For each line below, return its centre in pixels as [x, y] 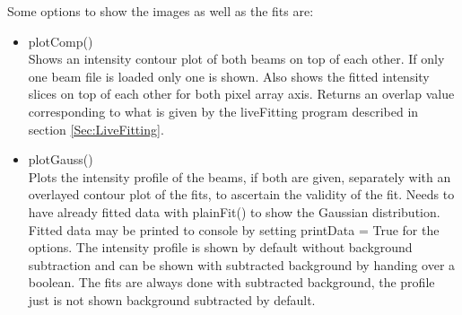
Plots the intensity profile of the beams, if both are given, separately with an [240, 176]
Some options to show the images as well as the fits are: [161, 11]
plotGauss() [61, 159]
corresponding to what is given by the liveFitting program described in [223, 111]
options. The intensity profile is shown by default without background [220, 247]
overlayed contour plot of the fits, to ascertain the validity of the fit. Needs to [241, 194]
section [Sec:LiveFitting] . [96, 129]
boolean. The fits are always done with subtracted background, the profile [231, 282]
